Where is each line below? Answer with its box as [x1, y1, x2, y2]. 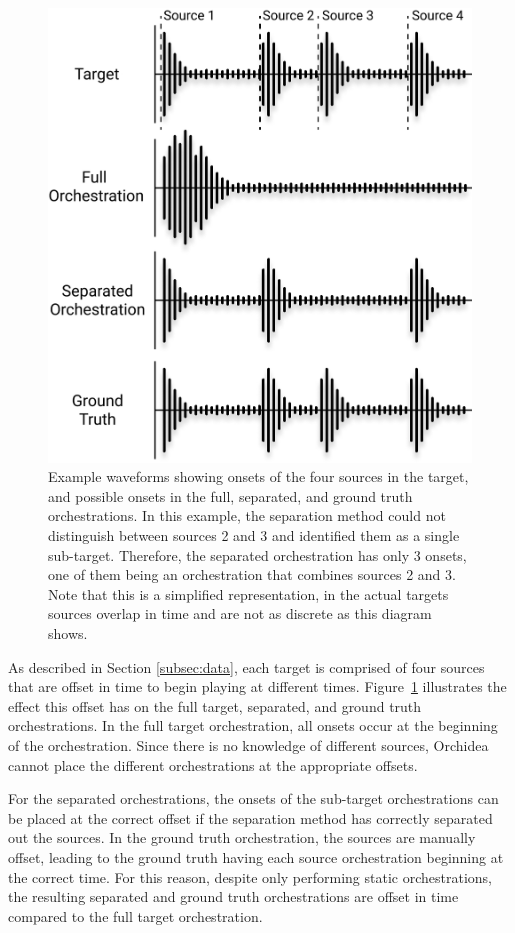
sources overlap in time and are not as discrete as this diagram [48, 603, 432, 624]
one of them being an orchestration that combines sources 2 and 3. [48, 564, 456, 585]
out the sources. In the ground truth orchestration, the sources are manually [8, 827, 476, 848]
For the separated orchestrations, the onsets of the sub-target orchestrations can [8, 788, 499, 809]
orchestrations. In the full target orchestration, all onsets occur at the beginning [8, 715, 498, 736]
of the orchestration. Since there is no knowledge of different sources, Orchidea [8, 734, 489, 755]
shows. [48, 622, 88, 643]
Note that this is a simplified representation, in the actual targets [48, 583, 449, 604]
